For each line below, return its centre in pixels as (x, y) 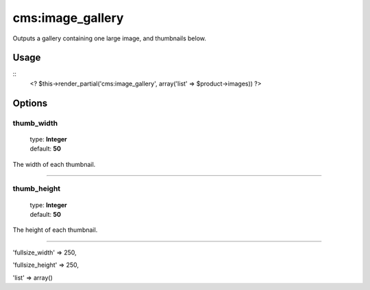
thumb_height (37, 189)
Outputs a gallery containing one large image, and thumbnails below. (110, 38)
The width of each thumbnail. (54, 164)
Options (30, 103)
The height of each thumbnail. (55, 230)
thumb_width (35, 123)
